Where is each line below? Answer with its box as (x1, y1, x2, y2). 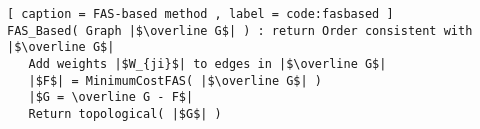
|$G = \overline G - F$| (28, 90, 194, 105)
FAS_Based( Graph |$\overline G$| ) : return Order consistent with (7, 23, 473, 38)
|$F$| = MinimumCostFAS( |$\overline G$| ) (28, 73, 322, 88)
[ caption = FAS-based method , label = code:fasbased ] (7, 7, 394, 21)
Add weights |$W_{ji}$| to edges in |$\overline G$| (28, 56, 387, 71)
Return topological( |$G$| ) (28, 106, 222, 121)
